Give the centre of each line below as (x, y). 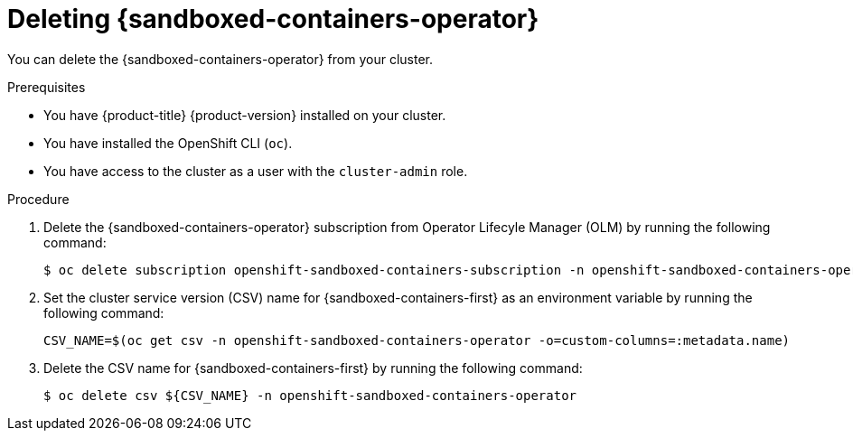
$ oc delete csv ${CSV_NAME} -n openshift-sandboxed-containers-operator (310, 395)
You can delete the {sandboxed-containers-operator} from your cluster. (220, 59)
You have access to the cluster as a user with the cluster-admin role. (256, 171)
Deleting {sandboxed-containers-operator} (273, 19)
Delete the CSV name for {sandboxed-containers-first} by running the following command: (313, 368)
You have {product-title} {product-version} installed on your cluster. (245, 115)
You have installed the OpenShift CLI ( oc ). (168, 143)
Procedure (38, 199)
